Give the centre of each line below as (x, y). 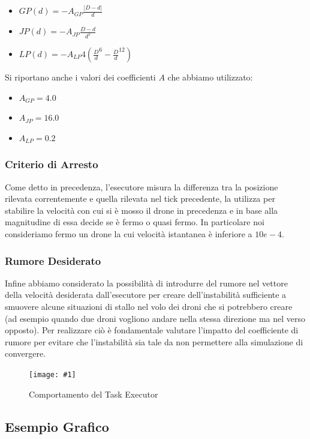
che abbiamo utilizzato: (210, 77)
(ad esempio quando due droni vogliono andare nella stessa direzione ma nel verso (155, 318)
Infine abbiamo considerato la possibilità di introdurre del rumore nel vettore (146, 283)
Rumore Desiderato (53, 260)
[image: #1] (52, 374)
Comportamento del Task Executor (94, 394)
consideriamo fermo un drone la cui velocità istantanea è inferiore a (129, 233)
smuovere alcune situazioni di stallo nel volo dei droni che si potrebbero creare (149, 306)
